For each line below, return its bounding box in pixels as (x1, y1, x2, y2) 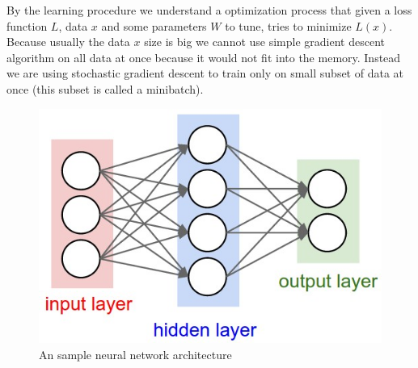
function (6, 17, 48, 34)
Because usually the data (6, 33, 130, 50)
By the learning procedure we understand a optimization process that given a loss (6, 2, 412, 18)
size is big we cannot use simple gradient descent (144, 33, 385, 50)
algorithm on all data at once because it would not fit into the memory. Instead (6, 48, 401, 65)
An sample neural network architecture (39, 345, 232, 362)
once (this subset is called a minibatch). (6, 80, 204, 97)
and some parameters (101, 17, 207, 34)
